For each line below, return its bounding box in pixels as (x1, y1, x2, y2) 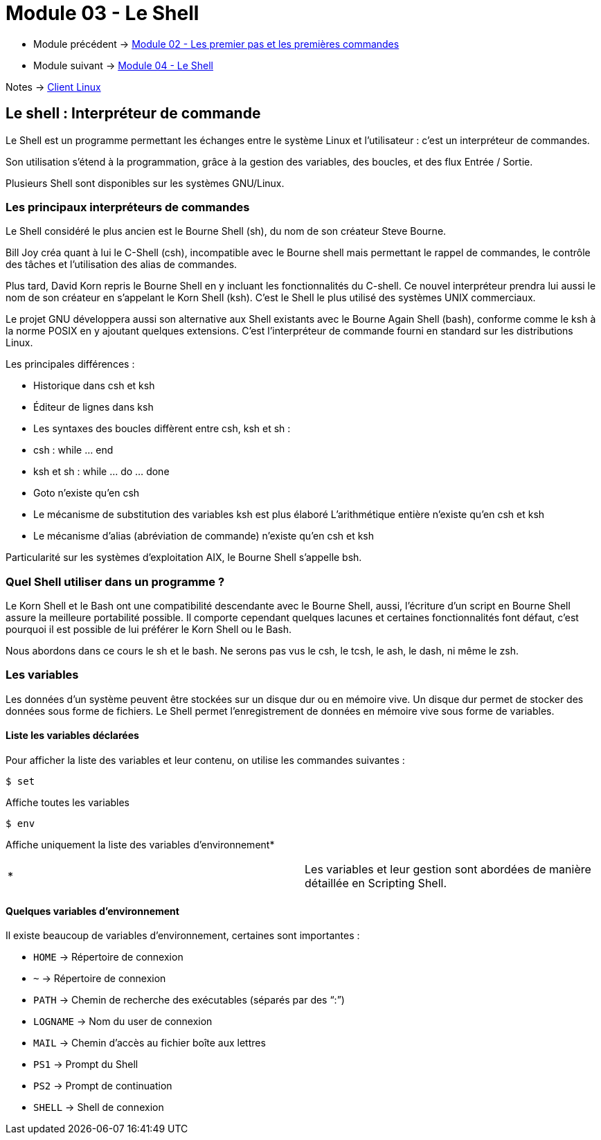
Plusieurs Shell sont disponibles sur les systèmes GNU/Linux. (6, 177, 285, 189)
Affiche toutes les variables (6, 796, 130, 809)
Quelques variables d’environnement (6, 905, 179, 917)
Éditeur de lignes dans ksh (33, 401, 154, 413)
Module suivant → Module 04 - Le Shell (33, 59, 213, 71)
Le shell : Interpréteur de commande (6, 105, 261, 123)
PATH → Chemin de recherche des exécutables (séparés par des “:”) (33, 994, 345, 1006)
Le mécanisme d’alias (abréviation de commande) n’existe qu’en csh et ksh (33, 530, 375, 542)
